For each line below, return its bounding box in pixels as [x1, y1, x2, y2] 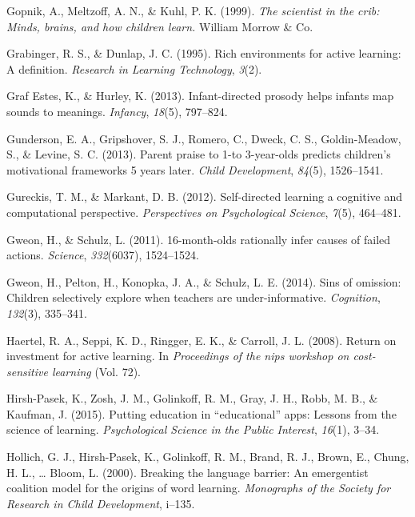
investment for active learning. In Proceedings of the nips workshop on [6, 347, 349, 364]
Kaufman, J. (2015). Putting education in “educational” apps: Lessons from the [6, 405, 397, 422]
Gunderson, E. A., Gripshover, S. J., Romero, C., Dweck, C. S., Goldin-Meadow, [6, 130, 401, 146]
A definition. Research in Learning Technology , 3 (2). [6, 60, 262, 77]
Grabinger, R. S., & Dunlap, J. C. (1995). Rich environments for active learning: [6, 45, 401, 62]
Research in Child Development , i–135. [6, 495, 195, 511]
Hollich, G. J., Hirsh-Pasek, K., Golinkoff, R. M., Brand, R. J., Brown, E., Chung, [6, 448, 409, 465]
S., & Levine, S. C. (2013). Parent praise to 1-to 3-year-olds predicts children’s [6, 146, 391, 162]
